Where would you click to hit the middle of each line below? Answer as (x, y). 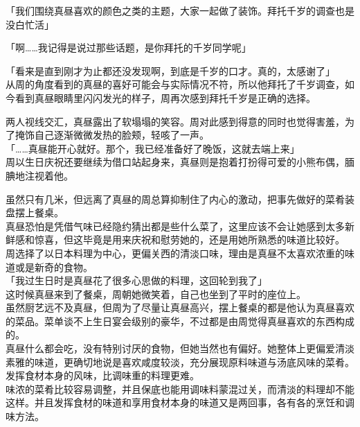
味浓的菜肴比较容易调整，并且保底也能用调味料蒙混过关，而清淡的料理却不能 (180, 389)
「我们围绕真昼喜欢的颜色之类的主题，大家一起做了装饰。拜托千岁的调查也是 (180, 10)
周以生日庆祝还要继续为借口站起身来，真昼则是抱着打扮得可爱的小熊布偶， (175, 162)
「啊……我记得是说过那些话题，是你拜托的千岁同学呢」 (128, 47)
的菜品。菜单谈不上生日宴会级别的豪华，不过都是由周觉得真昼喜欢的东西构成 (180, 321)
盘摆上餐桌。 (35, 212)
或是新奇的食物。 (54, 267)
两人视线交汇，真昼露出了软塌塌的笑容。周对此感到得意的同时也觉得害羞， (175, 121)
